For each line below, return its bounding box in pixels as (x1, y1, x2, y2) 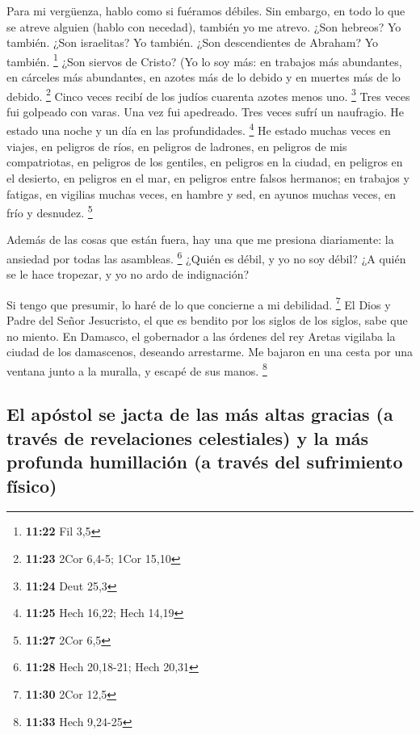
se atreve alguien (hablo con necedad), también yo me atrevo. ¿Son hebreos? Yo (6, 18, 401, 35)
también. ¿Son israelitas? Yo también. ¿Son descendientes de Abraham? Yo (6, 34, 379, 51)
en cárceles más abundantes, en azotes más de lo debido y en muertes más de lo (6, 69, 401, 86)
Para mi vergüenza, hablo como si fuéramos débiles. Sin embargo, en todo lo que (6, 2, 405, 19)
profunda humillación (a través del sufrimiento (6, 449, 403, 474)
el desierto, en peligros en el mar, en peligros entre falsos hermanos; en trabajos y (6, 169, 409, 186)
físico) (6, 472, 57, 498)
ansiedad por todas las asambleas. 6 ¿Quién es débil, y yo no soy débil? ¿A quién (6, 247, 406, 267)
